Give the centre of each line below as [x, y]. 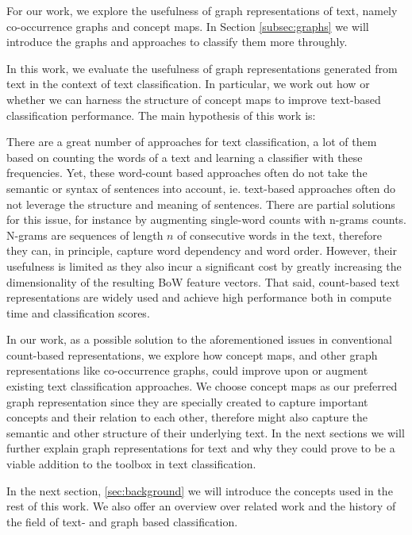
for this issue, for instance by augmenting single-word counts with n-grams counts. [206, 219]
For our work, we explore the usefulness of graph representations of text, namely [202, 10]
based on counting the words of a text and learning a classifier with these [185, 157]
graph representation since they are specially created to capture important [187, 401]
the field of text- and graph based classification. [122, 521]
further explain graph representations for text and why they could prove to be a [201, 448]
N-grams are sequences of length [85, 235]
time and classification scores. [78, 312]
